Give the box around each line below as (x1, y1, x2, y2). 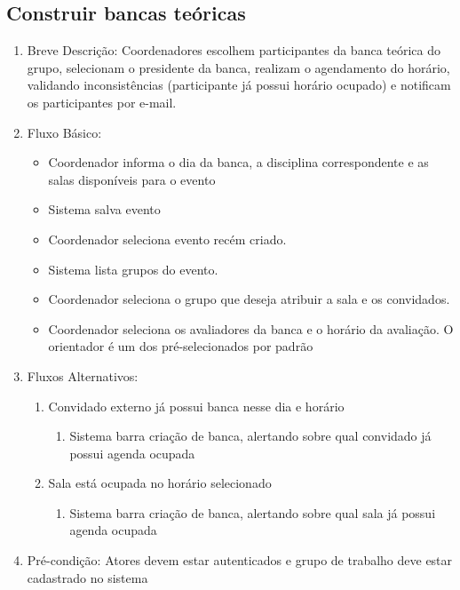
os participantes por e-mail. (27, 92, 177, 111)
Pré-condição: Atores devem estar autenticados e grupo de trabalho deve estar (27, 551, 453, 570)
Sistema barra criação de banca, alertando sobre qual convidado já (69, 427, 432, 445)
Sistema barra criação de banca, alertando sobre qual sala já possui (69, 503, 436, 522)
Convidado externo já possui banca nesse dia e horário (48, 396, 345, 415)
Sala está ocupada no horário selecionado (48, 474, 272, 492)
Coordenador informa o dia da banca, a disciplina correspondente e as (48, 153, 429, 171)
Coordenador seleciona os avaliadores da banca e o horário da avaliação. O (48, 319, 454, 338)
